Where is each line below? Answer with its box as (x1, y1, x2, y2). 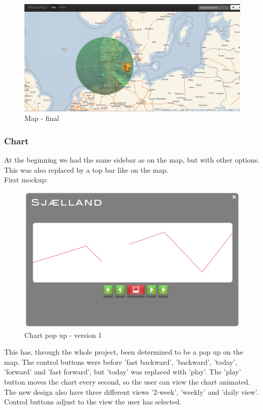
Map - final (24, 113, 60, 123)
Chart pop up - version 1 (24, 329, 102, 340)
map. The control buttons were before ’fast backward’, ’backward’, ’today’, (4, 356, 238, 367)
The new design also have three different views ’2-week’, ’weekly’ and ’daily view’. (4, 386, 258, 397)
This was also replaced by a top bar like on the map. (4, 164, 168, 175)
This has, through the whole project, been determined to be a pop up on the (4, 346, 243, 357)
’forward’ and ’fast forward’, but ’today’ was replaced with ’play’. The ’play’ (4, 366, 241, 377)
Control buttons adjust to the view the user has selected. (4, 396, 182, 407)
